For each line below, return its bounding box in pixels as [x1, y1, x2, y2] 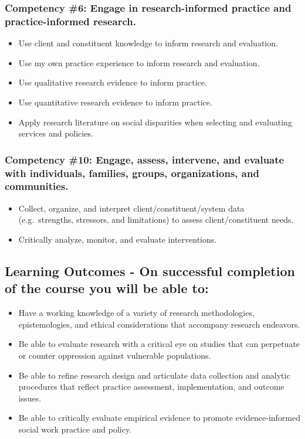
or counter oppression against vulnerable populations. [18, 349, 211, 361]
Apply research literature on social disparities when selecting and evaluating [18, 115, 292, 128]
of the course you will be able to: [5, 279, 209, 297]
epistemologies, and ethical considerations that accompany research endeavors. [18, 318, 300, 330]
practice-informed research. [5, 13, 136, 28]
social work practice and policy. [18, 423, 132, 435]
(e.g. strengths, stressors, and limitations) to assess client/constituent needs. [18, 213, 294, 226]
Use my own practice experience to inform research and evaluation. [18, 56, 260, 69]
